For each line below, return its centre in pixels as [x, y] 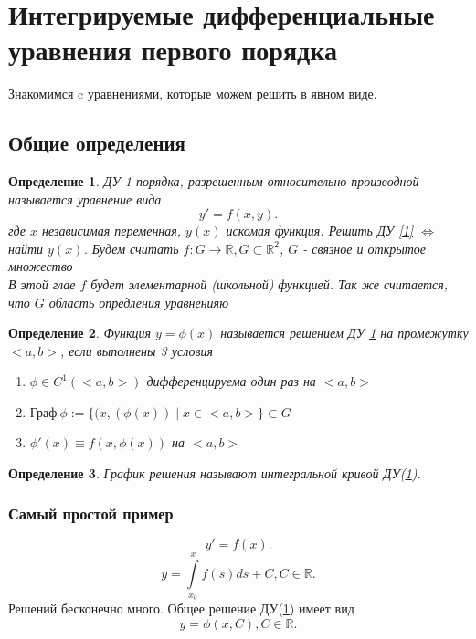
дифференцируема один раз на [231, 381]
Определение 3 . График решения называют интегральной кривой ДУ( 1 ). [215, 472]
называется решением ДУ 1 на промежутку [344, 333]
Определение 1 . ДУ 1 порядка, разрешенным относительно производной [214, 181]
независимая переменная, [111, 230]
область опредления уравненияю [138, 302]
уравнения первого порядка [173, 50]
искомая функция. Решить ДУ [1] [320, 230]
